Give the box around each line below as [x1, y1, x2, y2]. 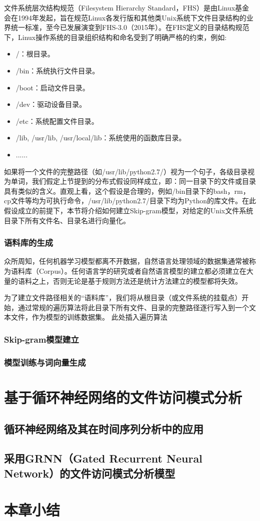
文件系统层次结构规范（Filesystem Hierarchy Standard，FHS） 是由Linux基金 [4, 2, 249, 12]
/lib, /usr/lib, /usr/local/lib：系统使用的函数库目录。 [15, 132, 186, 143]
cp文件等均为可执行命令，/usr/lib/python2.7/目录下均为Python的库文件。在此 [4, 195, 256, 206]
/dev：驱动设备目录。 [15, 99, 86, 109]
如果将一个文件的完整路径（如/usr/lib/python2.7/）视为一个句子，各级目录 [4, 166, 248, 176]
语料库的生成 [4, 236, 53, 249]
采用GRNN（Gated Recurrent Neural [4, 451, 202, 466]
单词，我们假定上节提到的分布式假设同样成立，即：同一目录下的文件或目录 [10, 176, 256, 186]
